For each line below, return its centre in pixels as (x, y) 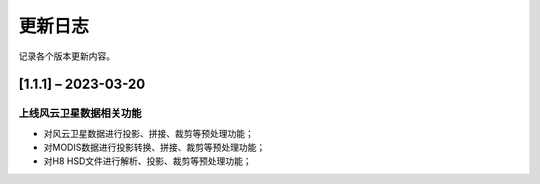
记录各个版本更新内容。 (66, 56)
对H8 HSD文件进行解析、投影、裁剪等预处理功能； (147, 161)
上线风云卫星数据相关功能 (80, 113)
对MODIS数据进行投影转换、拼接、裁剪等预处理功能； (154, 147)
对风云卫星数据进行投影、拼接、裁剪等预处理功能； (148, 133)
